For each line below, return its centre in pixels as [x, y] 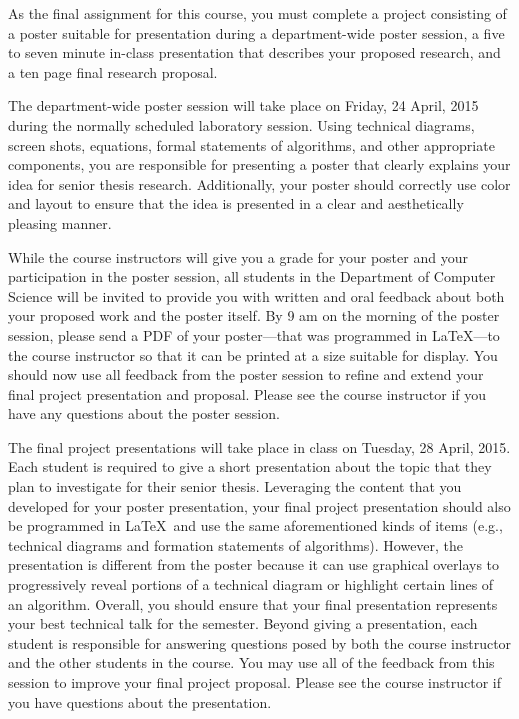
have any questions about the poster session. [144, 413]
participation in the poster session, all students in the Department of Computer [252, 276]
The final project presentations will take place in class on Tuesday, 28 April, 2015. [259, 446]
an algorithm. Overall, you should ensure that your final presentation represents [253, 603]
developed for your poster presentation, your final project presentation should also [259, 505]
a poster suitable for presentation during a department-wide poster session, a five [256, 32]
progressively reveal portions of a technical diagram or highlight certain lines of [251, 584]
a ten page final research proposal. [113, 71]
